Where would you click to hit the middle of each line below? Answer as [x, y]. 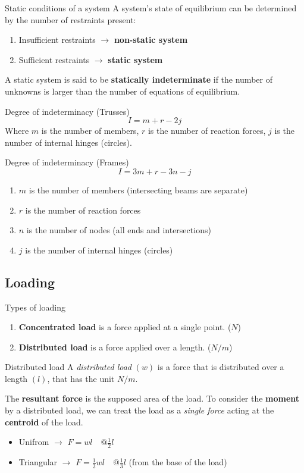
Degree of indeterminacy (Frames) [67, 162]
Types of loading [35, 307]
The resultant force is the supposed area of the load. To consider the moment [152, 398]
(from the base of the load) [178, 462]
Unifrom [34, 442]
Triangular [38, 462]
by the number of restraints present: [70, 19]
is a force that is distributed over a [221, 367]
